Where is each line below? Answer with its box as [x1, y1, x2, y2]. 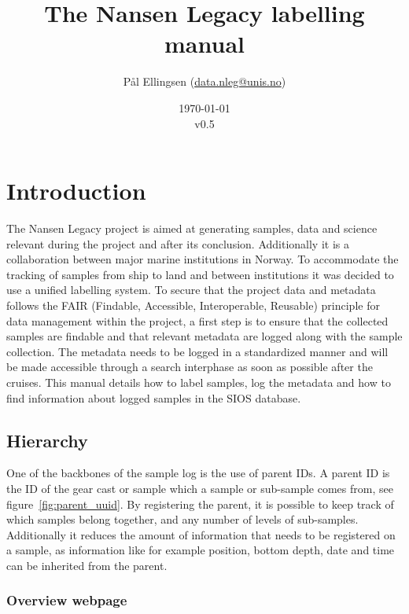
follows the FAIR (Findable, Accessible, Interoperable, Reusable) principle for [6, 297, 380, 313]
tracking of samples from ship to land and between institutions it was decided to [6, 266, 394, 282]
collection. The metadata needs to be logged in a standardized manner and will [6, 343, 389, 359]
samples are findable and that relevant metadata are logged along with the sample [6, 328, 403, 344]
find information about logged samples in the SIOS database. [6, 389, 301, 406]
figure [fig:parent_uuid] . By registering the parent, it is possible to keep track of [6, 495, 394, 512]
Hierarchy [6, 428, 88, 452]
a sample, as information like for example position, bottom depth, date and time [6, 542, 395, 558]
